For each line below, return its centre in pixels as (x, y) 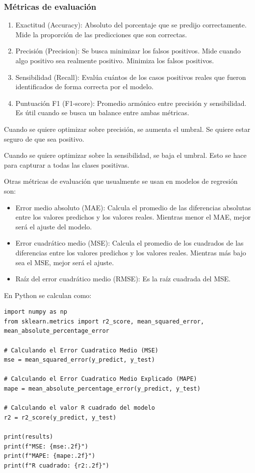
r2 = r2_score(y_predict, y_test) (60, 417)
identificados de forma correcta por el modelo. (84, 87)
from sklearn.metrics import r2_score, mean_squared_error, (104, 321)
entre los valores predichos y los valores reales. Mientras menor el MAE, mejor (133, 217)
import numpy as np (36, 312)
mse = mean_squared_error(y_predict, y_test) (79, 360)
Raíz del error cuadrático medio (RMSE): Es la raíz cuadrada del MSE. (123, 279)
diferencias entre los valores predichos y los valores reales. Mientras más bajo (131, 252)
